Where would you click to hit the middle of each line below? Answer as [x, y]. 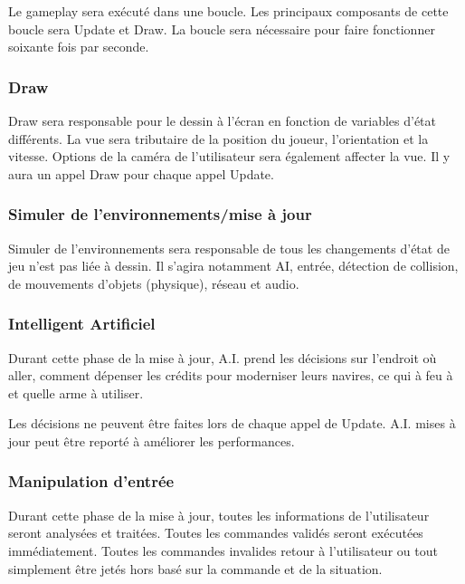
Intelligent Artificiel [82, 324]
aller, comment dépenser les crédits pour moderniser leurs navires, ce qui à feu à [231, 375]
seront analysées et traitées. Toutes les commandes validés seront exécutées [216, 533]
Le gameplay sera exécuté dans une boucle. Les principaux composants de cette [228, 11]
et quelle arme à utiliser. [76, 393]
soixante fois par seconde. [79, 47]
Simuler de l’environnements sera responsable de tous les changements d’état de [229, 248]
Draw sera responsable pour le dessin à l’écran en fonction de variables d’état [222, 120]
